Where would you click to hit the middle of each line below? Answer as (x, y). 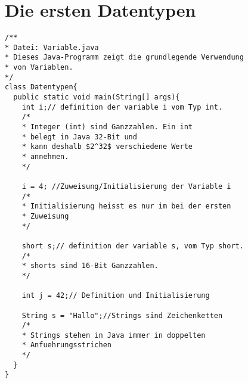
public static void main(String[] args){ (97, 97)
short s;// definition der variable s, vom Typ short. (133, 246)
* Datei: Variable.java (52, 47)
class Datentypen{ (41, 87)
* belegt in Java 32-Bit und (79, 137)
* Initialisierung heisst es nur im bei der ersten (126, 206)
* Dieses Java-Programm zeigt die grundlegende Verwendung (124, 57)
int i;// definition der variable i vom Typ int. (122, 107)
